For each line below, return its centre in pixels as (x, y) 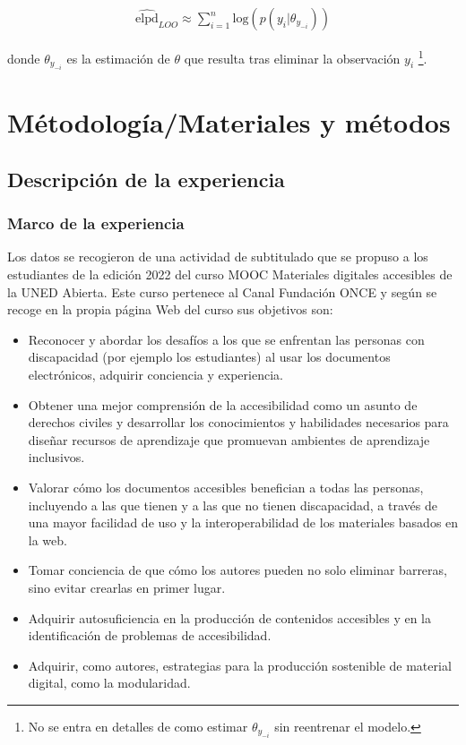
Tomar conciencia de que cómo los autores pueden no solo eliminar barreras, (237, 570)
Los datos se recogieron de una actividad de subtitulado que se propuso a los (218, 257)
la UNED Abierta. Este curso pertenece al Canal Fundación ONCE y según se (222, 291)
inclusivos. (56, 457)
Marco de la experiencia (96, 223)
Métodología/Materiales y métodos (229, 122)
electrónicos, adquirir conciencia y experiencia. (155, 375)
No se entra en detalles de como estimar (138, 726)
